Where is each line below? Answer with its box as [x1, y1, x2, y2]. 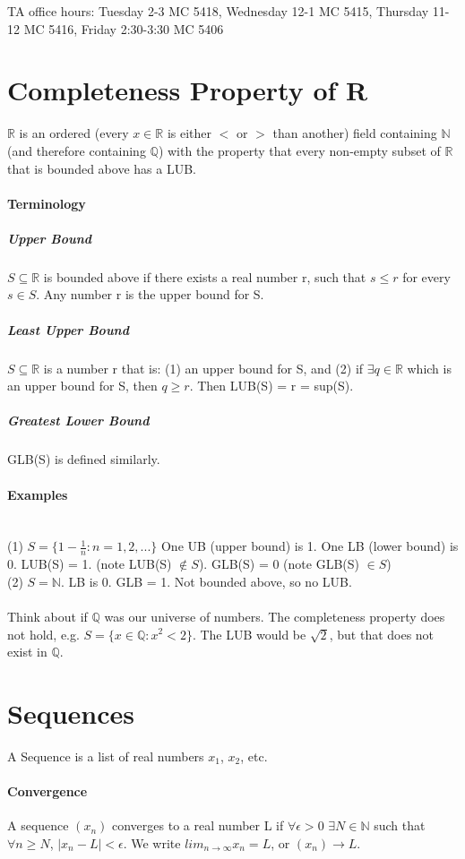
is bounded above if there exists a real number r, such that [43, 267, 366, 286]
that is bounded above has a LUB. [7, 159, 196, 177]
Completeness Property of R [7, 72, 368, 108]
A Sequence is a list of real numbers [7, 746, 204, 765]
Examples [7, 485, 68, 503]
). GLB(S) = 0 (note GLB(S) [198, 554, 359, 573]
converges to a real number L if [111, 816, 284, 835]
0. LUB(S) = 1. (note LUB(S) [7, 554, 172, 573]
